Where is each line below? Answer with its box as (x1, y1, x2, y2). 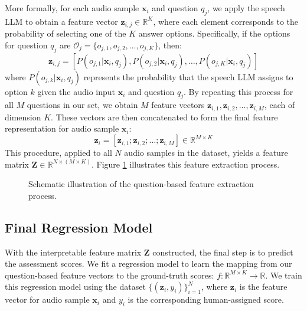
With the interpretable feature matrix (5, 245, 142, 258)
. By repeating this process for (184, 85, 293, 97)
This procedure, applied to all (5, 146, 112, 159)
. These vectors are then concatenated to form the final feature (51, 110, 278, 123)
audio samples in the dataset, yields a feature (124, 146, 288, 159)
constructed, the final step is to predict (152, 245, 293, 258)
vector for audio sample (5, 293, 90, 306)
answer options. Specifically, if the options (138, 27, 290, 40)
